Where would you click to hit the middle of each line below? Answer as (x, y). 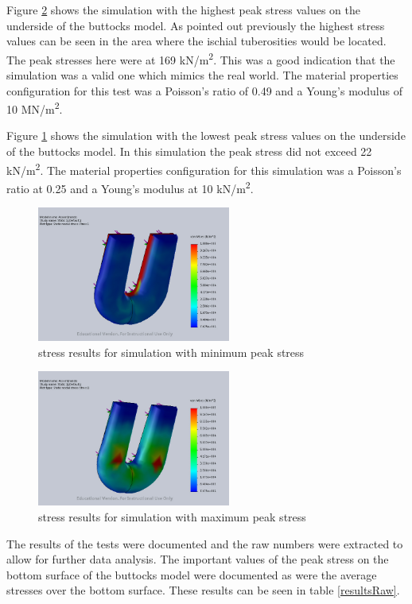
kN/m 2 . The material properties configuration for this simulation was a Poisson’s (204, 168)
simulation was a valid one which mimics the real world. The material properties (202, 75)
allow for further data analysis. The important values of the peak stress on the (198, 559)
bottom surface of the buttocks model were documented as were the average (192, 574)
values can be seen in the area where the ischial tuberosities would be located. (196, 41)
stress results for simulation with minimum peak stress (171, 352)
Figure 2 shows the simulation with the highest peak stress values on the (183, 10)
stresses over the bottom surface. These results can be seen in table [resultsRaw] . (203, 590)
